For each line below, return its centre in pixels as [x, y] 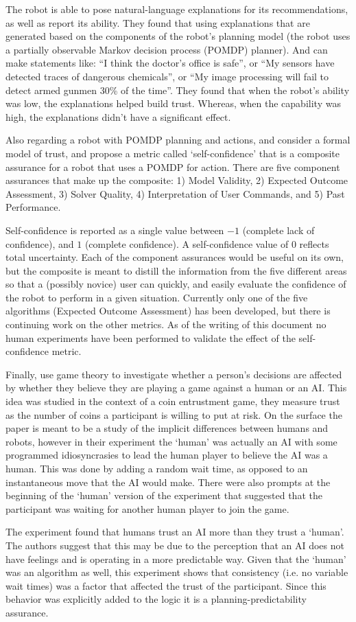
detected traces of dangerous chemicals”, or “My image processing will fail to [167, 76]
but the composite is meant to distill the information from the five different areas [176, 270]
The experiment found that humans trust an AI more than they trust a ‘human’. [175, 532]
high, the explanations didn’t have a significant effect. [118, 116]
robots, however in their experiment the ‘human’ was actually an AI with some [171, 441]
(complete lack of [278, 230]
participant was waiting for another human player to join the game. [147, 508]
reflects [314, 243]
